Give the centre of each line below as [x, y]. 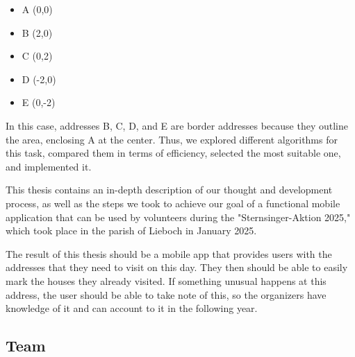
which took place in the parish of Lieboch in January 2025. [131, 230]
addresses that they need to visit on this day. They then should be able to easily [177, 267]
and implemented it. [49, 166]
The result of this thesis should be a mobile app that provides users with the [169, 253]
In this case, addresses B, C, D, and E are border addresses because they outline [177, 125]
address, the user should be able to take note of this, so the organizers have [166, 294]
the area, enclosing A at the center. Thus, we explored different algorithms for [172, 139]
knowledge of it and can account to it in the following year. [132, 308]
